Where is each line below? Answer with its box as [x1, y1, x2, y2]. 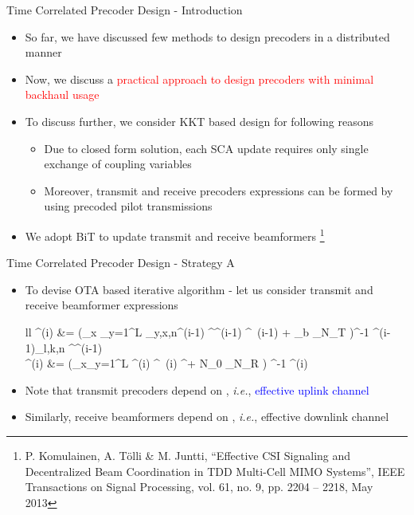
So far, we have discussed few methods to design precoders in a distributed [25, 28, 390, 45]
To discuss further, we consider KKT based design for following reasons [25, 112, 373, 129]
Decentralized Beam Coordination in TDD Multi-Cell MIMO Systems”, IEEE [25, 462, 405, 479]
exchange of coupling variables [44, 155, 192, 172]
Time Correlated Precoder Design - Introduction [6, 2, 243, 18]
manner [25, 44, 62, 61]
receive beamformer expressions [25, 297, 178, 313]
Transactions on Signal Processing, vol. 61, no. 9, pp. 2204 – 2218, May [25, 478, 373, 495]
